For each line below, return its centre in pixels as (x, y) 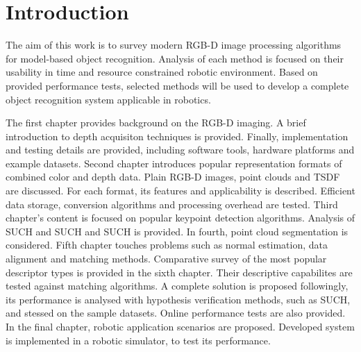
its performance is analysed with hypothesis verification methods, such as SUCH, (178, 299)
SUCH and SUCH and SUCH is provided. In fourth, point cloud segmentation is (177, 231)
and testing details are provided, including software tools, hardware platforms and (180, 150)
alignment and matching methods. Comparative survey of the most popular (166, 259)
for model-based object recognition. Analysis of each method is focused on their (175, 58)
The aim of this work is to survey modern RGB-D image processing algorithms (174, 45)
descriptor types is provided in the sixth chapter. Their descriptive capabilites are (179, 272)
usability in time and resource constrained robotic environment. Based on (162, 72)
